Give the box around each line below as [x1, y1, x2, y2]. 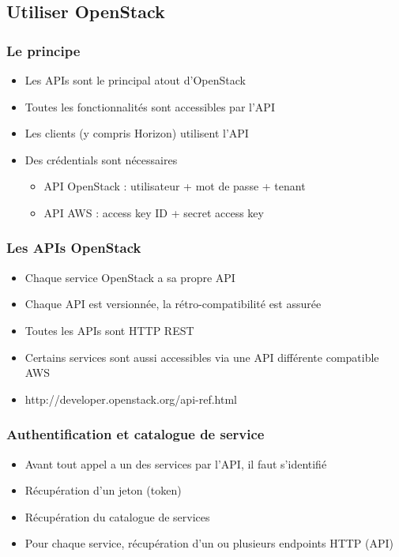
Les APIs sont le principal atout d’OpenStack [24, 72, 246, 88]
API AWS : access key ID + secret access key [43, 204, 264, 220]
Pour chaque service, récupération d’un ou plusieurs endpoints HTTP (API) [24, 535, 394, 551]
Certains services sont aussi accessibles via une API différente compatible [24, 348, 379, 365]
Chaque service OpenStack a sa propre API [24, 269, 235, 285]
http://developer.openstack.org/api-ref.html [24, 390, 237, 407]
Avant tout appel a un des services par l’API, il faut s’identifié [24, 455, 327, 472]
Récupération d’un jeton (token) [24, 482, 182, 499]
